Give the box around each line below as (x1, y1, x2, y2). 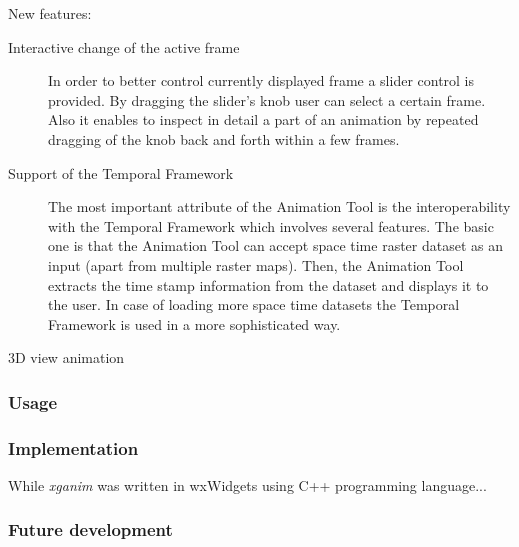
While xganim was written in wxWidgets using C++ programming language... (8, 474, 487, 495)
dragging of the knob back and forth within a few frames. (48, 128, 400, 149)
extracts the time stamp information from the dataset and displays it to (48, 274, 489, 295)
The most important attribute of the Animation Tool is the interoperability (48, 196, 511, 217)
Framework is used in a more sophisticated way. (48, 313, 341, 334)
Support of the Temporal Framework (8, 162, 234, 183)
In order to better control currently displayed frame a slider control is (48, 70, 475, 91)
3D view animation (8, 347, 125, 368)
